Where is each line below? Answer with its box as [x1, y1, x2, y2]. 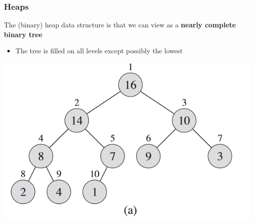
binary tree [4, 29, 43, 39]
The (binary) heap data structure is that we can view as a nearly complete [4, 20, 236, 30]
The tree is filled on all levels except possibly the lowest [15, 45, 183, 56]
